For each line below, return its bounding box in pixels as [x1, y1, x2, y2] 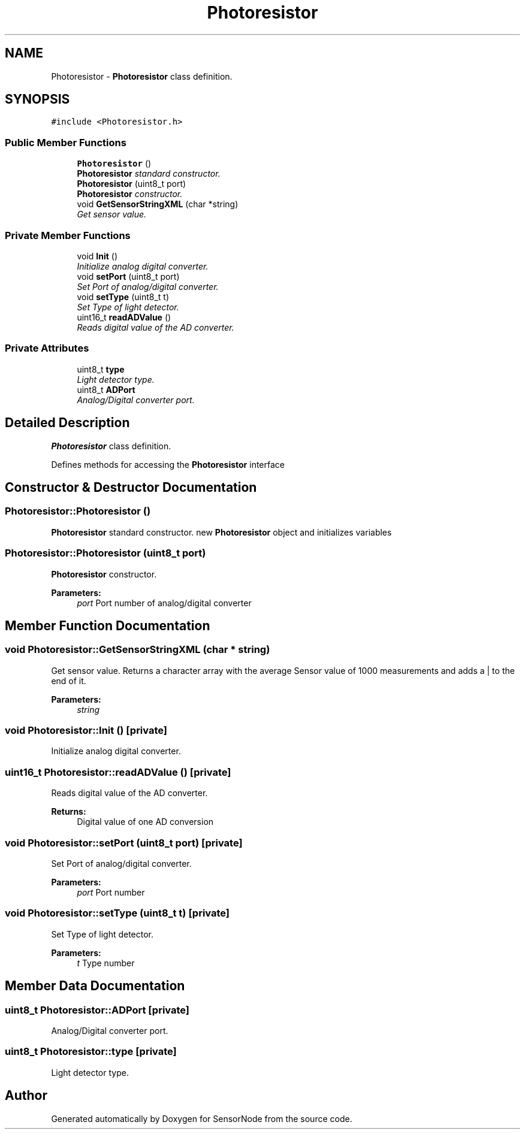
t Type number [77, 957, 135, 968]
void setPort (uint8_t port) [77, 271, 180, 282]
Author [5, 1088, 47, 1103]
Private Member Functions [5, 229, 131, 241]
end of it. [51, 675, 86, 686]
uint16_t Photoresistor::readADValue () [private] [5, 766, 231, 778]
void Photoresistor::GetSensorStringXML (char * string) [5, 643, 270, 656]
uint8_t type [77, 364, 125, 374]
